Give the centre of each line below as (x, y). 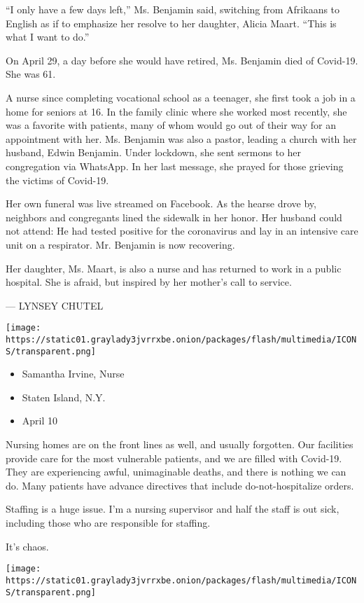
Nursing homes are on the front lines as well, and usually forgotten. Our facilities (180, 444)
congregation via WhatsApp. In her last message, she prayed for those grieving (175, 166)
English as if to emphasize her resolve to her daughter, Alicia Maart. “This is (171, 23)
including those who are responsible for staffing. (108, 522)
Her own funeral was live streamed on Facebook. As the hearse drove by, (161, 203)
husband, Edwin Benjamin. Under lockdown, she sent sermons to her (154, 152)
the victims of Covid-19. (57, 180)
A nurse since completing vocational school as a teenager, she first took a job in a (181, 97)
